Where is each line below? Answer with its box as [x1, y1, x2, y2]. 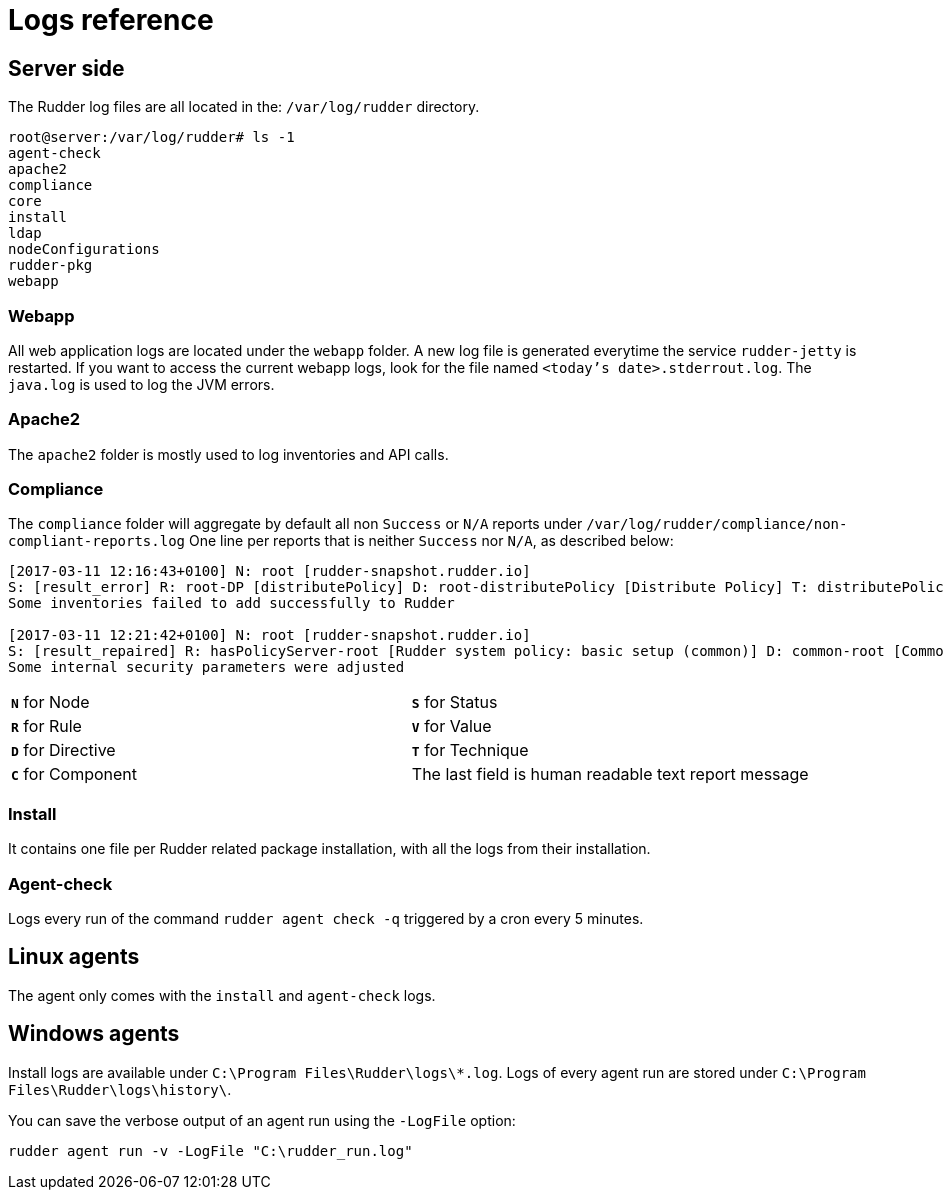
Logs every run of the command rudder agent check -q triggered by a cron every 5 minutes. [8, 909, 644, 927]
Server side [8, 55, 125, 81]
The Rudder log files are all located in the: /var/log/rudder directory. [8, 98, 480, 116]
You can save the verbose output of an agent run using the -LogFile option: [8, 1111, 516, 1129]
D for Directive [11, 740, 116, 761]
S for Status [411, 692, 498, 713]
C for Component [11, 764, 138, 785]
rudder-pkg [8, 257, 93, 274]
